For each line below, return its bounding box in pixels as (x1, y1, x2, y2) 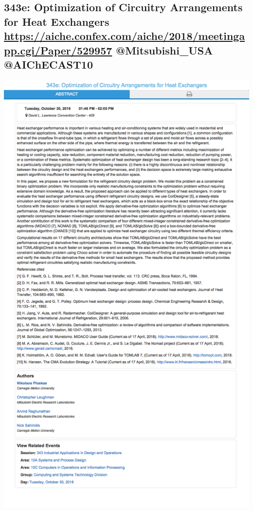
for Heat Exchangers (4, 14, 109, 29)
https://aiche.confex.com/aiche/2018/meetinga (4, 28, 245, 43)
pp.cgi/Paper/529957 (4, 42, 112, 57)
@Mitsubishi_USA (116, 42, 213, 57)
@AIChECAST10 (4, 56, 93, 72)
